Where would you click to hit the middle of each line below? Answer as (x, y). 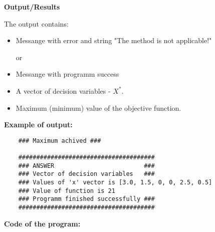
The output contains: (36, 23)
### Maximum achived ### (60, 141)
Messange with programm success (67, 74)
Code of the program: (42, 223)
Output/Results (32, 7)
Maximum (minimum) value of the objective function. (98, 107)
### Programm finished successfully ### (86, 199)
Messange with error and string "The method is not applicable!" (114, 40)
